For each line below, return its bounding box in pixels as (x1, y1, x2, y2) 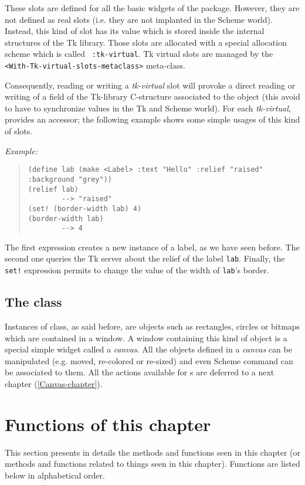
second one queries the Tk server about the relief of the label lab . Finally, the (5, 252, 285, 264)
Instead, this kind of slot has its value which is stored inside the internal (5, 25, 265, 37)
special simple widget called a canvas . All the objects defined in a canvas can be (5, 343, 292, 355)
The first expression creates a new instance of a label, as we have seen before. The (5, 240, 300, 253)
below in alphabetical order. (5, 469, 105, 481)
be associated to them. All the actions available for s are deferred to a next (5, 366, 274, 378)
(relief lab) (28, 185, 79, 194)
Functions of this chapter (5, 412, 211, 436)
